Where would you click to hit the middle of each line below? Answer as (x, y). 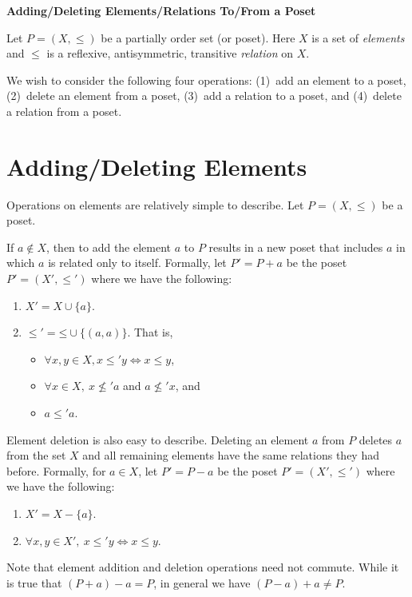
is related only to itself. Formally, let (137, 263)
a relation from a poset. (64, 111)
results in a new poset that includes (296, 247)
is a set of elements (358, 37)
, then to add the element (109, 247)
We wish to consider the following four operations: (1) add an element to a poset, (206, 80)
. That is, (150, 332)
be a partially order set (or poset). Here (198, 37)
